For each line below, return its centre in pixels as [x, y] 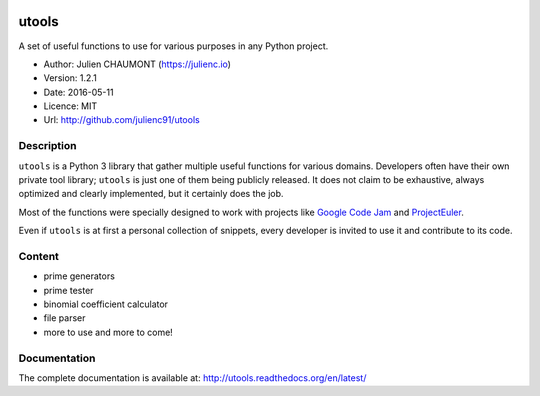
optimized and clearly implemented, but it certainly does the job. [151, 194]
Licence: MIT [70, 106]
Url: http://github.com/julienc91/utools [121, 120]
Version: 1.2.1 [70, 78]
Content [39, 256]
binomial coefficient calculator [106, 304]
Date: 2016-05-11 [78, 92]
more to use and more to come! [108, 332]
